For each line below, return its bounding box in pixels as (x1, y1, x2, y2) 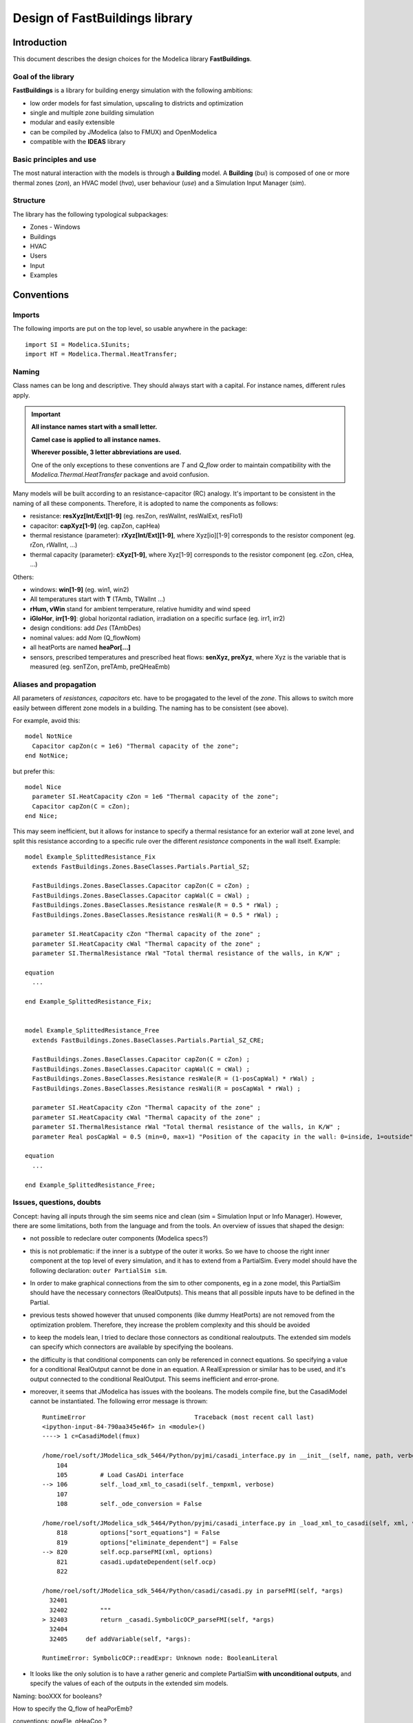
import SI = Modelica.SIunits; (25, 340, 131, 348)
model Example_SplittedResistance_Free (25, 1027, 160, 1034)
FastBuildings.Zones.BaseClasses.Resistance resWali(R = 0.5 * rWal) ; (32, 910, 279, 919)
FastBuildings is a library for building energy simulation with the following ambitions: (12, 86, 253, 94)
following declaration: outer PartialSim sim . (30, 1266, 168, 1274)
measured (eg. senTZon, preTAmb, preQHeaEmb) (30, 662, 171, 671)
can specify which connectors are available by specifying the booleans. (30, 1343, 234, 1351)
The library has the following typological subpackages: (12, 210, 169, 218)
